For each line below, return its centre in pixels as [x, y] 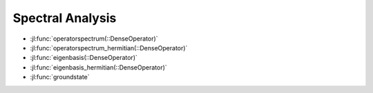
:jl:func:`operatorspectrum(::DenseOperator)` [94, 39]
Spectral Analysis [65, 18]
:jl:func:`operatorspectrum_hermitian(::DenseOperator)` [109, 48]
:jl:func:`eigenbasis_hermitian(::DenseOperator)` [98, 67]
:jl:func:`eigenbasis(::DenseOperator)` [84, 58]
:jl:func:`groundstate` [60, 77]
